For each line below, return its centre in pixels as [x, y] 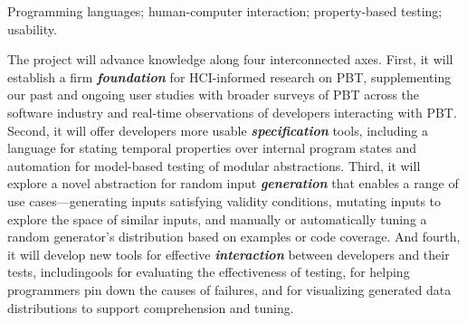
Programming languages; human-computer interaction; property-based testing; [225, 11]
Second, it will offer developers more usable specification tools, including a [218, 130]
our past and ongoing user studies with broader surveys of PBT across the [214, 95]
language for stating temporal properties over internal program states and [212, 148]
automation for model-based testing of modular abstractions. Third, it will [214, 165]
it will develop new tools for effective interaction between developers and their [229, 254]
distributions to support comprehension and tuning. [151, 307]
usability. [32, 28]
